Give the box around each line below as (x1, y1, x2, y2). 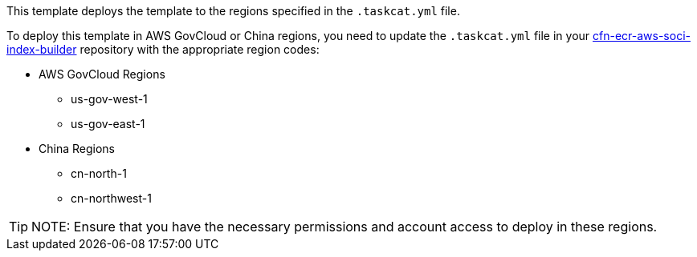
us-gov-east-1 (71, 117, 145, 131)
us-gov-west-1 (71, 92, 148, 106)
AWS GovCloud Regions (39, 67, 165, 81)
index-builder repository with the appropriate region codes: (6, 42, 320, 56)
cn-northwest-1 (71, 191, 152, 205)
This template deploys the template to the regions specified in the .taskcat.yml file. (6, 4, 460, 18)
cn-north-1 (71, 167, 127, 180)
